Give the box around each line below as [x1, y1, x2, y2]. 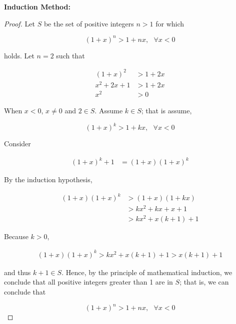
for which [155, 18, 184, 28]
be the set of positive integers [43, 18, 134, 28]
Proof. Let [4, 18, 35, 28]
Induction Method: [4, 1, 70, 11]
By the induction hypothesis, [4, 174, 92, 185]
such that [56, 50, 85, 60]
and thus [4, 267, 31, 277]
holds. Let [4, 50, 34, 60]
